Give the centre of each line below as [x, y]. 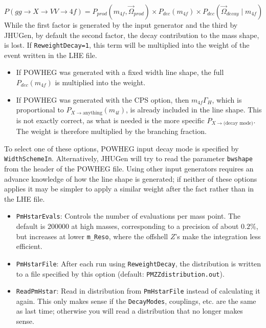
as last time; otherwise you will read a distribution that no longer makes [129, 311]
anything [92, 113]
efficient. [29, 246]
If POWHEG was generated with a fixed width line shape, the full [120, 72]
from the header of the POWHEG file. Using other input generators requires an [129, 168]
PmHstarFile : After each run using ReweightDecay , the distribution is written [139, 263]
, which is [227, 99]
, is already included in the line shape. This [194, 110]
